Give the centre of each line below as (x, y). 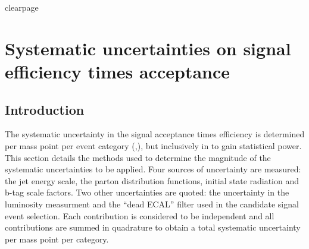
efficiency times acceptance (118, 71)
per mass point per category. (57, 239)
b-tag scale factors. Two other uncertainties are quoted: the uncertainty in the (147, 192)
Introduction (45, 109)
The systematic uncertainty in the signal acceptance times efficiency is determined (155, 134)
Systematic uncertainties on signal (148, 48)
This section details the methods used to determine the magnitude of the (138, 157)
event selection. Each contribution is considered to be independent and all (140, 215)
